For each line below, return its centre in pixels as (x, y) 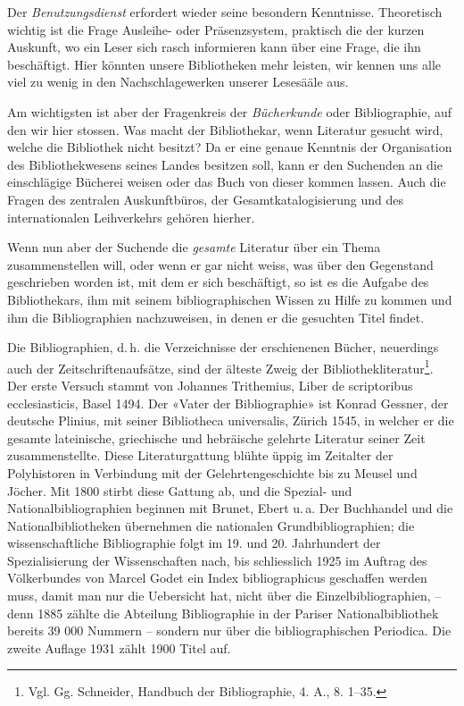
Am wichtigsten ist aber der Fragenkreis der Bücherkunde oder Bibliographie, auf (230, 111)
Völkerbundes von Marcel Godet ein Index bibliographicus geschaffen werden (217, 578)
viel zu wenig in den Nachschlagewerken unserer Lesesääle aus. (178, 82)
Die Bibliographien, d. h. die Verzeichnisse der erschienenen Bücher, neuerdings (223, 347)
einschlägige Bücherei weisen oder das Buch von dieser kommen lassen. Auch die (227, 182)
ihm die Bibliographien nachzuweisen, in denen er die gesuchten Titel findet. (216, 317)
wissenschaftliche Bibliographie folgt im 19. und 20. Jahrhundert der (194, 543)
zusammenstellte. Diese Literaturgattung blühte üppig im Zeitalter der (200, 455)
